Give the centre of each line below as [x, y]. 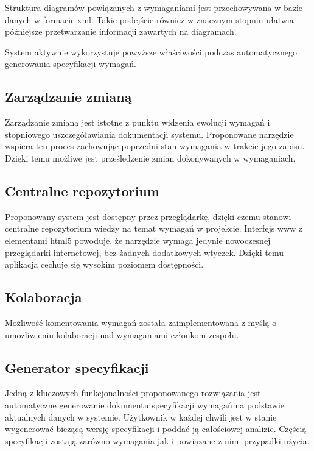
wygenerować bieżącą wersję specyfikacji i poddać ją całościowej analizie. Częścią [156, 429]
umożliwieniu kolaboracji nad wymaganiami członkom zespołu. [122, 334]
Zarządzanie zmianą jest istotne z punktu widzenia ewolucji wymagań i [138, 122]
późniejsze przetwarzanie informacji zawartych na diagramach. [121, 31]
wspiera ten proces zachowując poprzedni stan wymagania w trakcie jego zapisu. [155, 146]
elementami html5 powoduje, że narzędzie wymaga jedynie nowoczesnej [138, 240]
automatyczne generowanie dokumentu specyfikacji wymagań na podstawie [145, 404]
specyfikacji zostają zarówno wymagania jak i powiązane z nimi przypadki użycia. [157, 440]
